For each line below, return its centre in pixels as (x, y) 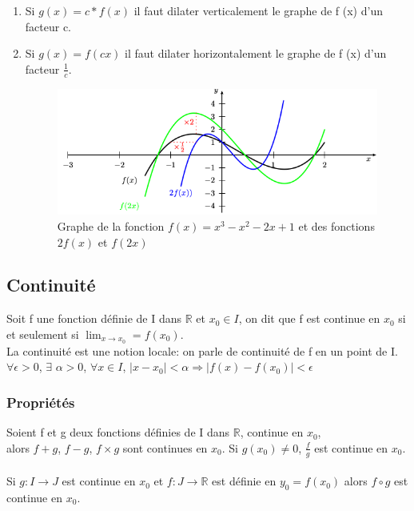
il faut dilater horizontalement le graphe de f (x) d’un (256, 53)
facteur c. (48, 26)
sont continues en (165, 447)
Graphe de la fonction (111, 225)
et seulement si (43, 334)
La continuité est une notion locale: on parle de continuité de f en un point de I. (202, 350)
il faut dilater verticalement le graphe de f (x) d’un (258, 10)
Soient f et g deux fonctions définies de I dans (118, 432)
